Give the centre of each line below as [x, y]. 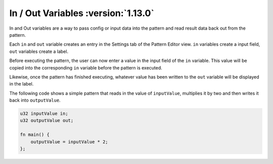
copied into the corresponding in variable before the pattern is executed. [86, 67]
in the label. [21, 84]
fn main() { [35, 135]
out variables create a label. [39, 51]
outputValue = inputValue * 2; [69, 142]
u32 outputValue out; [47, 120]
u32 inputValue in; [44, 114]
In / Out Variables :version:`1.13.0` [82, 13]
